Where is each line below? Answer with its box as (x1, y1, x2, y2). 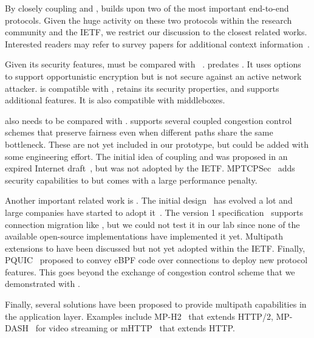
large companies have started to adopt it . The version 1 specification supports (5, 205, 304, 218)
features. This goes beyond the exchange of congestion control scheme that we (5, 265, 295, 278)
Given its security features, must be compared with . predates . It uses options (5, 58, 301, 71)
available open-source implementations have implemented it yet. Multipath (5, 230, 283, 243)
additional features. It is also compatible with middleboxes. (5, 94, 225, 106)
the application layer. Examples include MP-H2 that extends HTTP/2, (5, 309, 273, 322)
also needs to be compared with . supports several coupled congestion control (5, 114, 292, 126)
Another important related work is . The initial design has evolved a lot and (5, 194, 293, 207)
